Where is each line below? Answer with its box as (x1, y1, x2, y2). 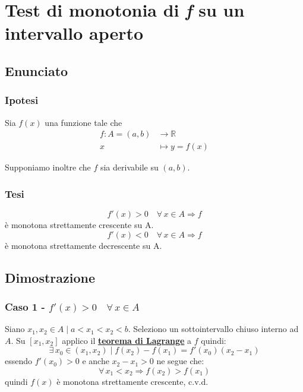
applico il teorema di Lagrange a (62, 334, 192, 346)
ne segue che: (156, 355, 204, 367)
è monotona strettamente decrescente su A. (5, 239, 162, 251)
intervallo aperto (5, 21, 144, 45)
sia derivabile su (100, 161, 159, 173)
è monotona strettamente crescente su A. (5, 219, 154, 231)
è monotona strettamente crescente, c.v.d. (56, 375, 209, 387)
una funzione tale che (45, 116, 122, 128)
